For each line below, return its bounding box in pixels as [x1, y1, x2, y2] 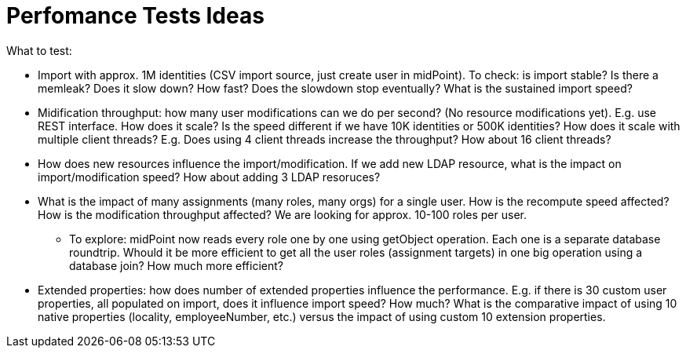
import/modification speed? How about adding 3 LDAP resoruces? [38, 170, 381, 184]
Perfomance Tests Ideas [6, 2, 265, 29]
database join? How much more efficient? [69, 258, 283, 272]
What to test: [6, 43, 72, 57]
